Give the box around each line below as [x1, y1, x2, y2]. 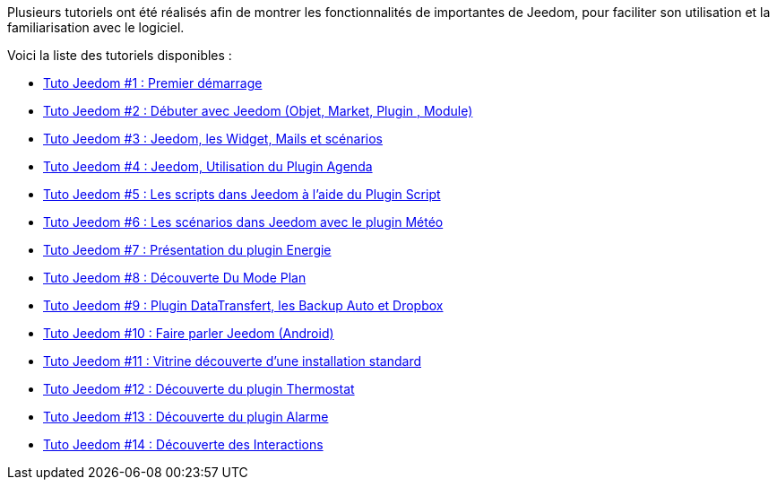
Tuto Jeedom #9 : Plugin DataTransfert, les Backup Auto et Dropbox [43, 298, 444, 313]
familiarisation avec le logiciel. [7, 20, 185, 35]
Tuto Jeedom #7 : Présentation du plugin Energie [43, 242, 332, 257]
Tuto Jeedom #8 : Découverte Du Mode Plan [43, 270, 306, 285]
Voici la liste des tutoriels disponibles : [7, 48, 232, 63]
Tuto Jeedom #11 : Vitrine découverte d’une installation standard [43, 353, 422, 369]
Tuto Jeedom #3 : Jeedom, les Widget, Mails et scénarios [43, 131, 383, 146]
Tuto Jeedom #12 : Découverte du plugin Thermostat [43, 381, 355, 396]
